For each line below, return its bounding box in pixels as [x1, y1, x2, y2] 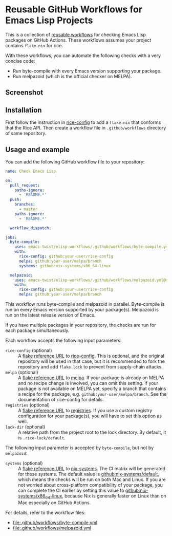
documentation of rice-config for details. [18, 397, 104, 403]
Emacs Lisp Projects [5, 14, 93, 26]
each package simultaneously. [5, 327, 70, 334]
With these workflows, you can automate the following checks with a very [5, 52, 161, 59]
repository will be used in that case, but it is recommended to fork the [18, 358, 165, 364]
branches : [14, 202, 36, 207]
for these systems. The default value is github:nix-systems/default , [18, 471, 160, 477]
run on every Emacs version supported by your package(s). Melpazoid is [5, 307, 159, 313]
